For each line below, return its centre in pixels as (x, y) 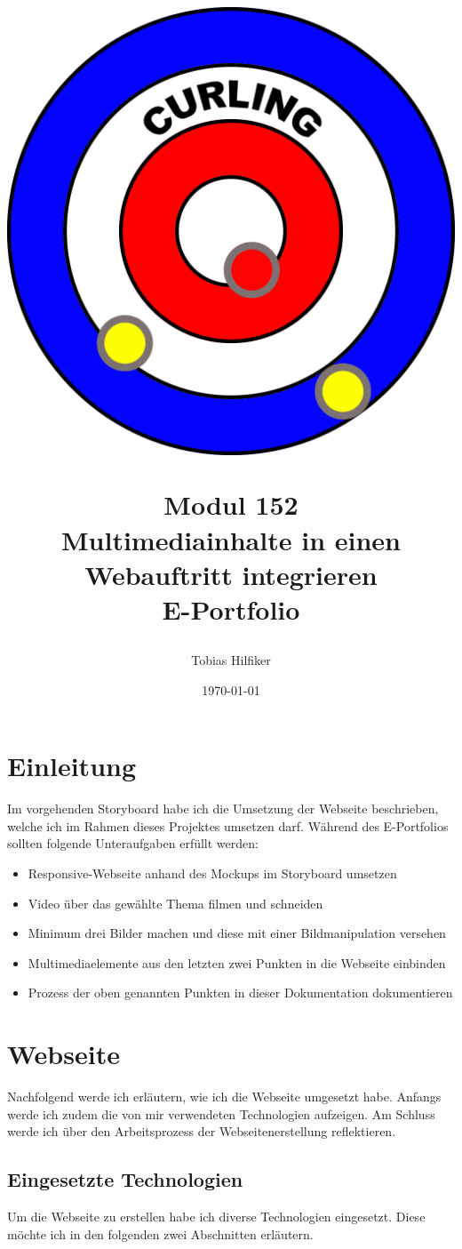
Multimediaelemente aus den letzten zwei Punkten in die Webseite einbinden (237, 962)
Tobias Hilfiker (231, 660)
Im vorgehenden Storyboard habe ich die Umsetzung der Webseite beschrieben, (223, 809)
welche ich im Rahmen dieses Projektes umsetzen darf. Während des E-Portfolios (228, 825)
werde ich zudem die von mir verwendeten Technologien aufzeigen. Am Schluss (221, 1113)
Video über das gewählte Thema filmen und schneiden (175, 903)
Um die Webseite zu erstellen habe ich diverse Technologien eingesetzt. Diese (216, 1217)
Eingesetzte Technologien (125, 1179)
